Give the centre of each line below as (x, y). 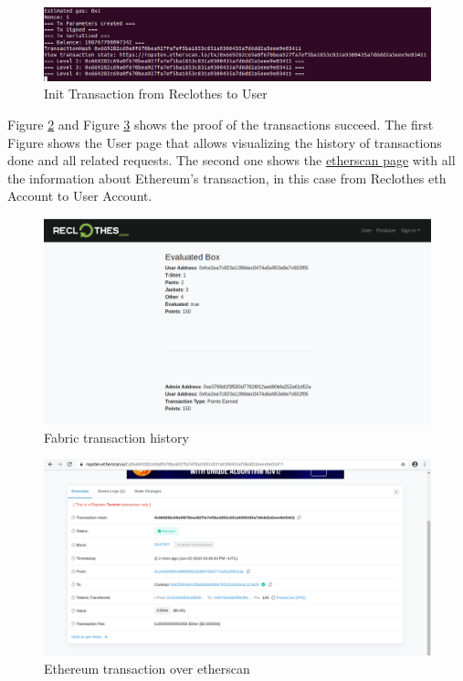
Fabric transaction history (116, 437)
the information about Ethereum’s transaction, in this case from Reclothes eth (227, 178)
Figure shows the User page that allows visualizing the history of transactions (225, 142)
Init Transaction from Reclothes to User (156, 94)
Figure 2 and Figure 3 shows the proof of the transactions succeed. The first (221, 124)
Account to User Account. (80, 196)
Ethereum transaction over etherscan (147, 669)
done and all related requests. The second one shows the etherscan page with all (231, 160)
